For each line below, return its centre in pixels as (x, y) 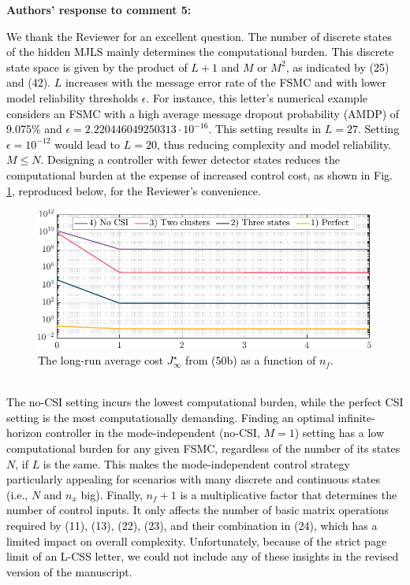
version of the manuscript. (69, 571)
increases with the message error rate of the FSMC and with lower (225, 82)
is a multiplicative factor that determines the (289, 494)
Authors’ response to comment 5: (99, 9)
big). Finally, (112, 494)
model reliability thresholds (73, 97)
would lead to (88, 144)
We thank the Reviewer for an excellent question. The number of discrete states (199, 36)
